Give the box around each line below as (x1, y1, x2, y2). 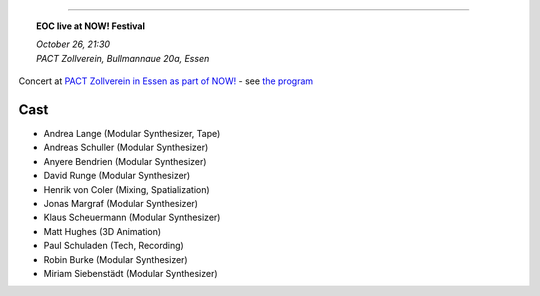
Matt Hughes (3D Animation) (43, 225, 162, 237)
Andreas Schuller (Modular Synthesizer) (43, 141, 209, 154)
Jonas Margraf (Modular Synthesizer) (43, 198, 199, 210)
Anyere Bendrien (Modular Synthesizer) (43, 155, 207, 167)
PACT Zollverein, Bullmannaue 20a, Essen (36, 52, 210, 64)
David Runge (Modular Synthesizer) (43, 170, 191, 182)
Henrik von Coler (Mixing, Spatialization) (43, 183, 210, 195)
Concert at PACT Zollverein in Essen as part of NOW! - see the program (18, 75, 314, 87)
